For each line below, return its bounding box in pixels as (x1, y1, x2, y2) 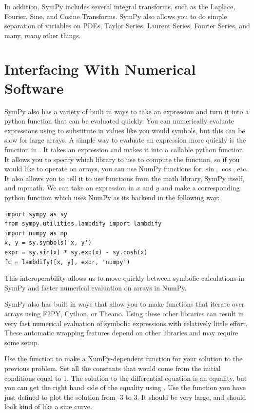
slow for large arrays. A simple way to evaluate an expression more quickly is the (4, 135, 246, 145)
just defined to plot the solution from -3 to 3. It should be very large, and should (4, 392, 246, 402)
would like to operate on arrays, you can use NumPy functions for (4, 164, 202, 174)
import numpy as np (4, 229, 67, 237)
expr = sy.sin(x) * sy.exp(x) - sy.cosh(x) (4, 249, 148, 256)
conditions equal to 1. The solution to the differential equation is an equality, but (4, 372, 247, 383)
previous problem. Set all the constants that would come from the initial (4, 363, 221, 373)
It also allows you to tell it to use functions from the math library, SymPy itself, (4, 173, 244, 183)
